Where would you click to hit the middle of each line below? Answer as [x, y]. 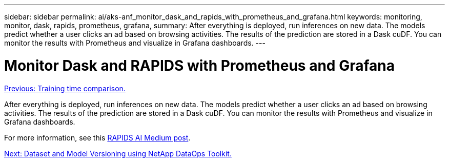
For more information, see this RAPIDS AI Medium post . [97, 137]
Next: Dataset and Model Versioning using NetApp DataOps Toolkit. [118, 153]
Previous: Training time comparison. [65, 88]
